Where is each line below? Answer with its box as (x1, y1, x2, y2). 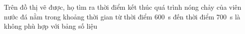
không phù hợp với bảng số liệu (4, 21, 98, 31)
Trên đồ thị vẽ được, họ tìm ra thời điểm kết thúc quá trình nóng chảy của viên (4, 2, 242, 12)
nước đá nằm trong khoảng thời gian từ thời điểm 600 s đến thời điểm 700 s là (4, 11, 241, 21)
